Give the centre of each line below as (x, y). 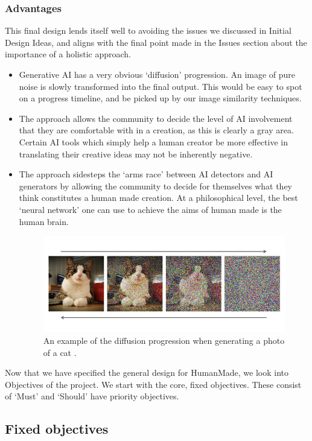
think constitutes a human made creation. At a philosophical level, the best (158, 198)
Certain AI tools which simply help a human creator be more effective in (153, 141)
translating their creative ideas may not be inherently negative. (136, 154)
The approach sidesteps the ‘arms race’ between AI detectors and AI (146, 174)
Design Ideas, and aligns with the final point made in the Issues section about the (156, 42)
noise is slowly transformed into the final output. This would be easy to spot (161, 86)
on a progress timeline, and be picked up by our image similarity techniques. (160, 98)
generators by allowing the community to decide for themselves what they (155, 186)
